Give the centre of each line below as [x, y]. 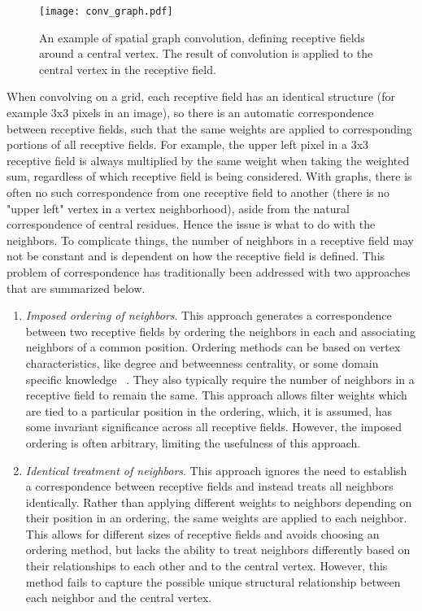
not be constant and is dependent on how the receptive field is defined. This [196, 256]
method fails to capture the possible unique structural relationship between [213, 581]
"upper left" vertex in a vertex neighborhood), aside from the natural [178, 208]
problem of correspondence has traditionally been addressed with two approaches [209, 271]
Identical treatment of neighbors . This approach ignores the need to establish [216, 470]
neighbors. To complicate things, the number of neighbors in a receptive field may [210, 240]
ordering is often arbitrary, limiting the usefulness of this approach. [193, 442]
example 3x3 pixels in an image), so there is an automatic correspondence [190, 113]
